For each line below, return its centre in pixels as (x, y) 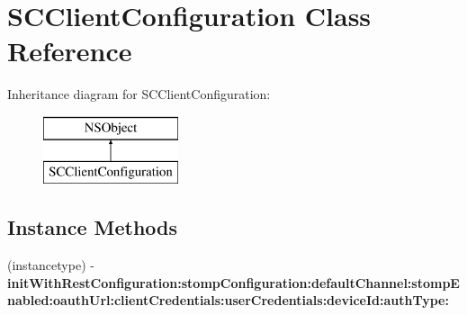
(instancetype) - (51, 265)
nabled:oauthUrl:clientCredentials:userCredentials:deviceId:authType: (228, 300)
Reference (70, 51)
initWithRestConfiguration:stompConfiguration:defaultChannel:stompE (233, 282)
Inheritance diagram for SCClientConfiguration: (139, 94)
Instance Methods (92, 227)
